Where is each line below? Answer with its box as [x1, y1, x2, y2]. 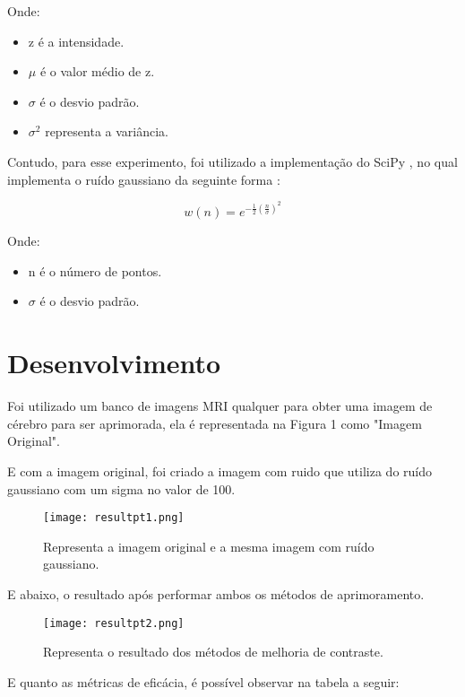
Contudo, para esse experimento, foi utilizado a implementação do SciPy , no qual [7, 152, 458, 170]
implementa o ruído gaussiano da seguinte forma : [7, 170, 280, 188]
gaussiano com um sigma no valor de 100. [7, 479, 236, 498]
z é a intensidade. [28, 31, 125, 50]
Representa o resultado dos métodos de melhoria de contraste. [43, 642, 383, 661]
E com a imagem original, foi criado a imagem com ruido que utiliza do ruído [7, 461, 433, 480]
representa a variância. [45, 122, 169, 141]
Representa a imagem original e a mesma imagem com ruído [43, 536, 375, 555]
